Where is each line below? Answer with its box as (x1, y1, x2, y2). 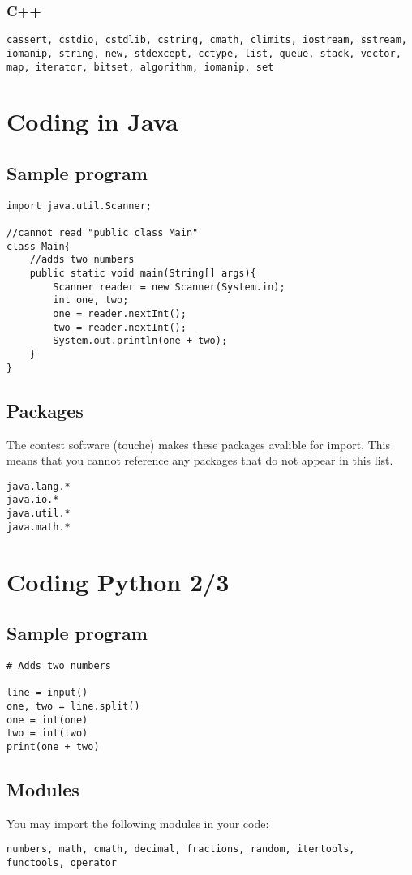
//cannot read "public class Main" (6, 227, 199, 239)
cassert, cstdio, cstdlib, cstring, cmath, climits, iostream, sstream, (6, 34, 407, 46)
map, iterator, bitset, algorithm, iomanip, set (6, 61, 274, 73)
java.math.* (6, 521, 71, 533)
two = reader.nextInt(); (53, 321, 187, 333)
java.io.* (6, 494, 59, 506)
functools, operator (6, 856, 118, 869)
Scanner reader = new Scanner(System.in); (53, 281, 285, 293)
